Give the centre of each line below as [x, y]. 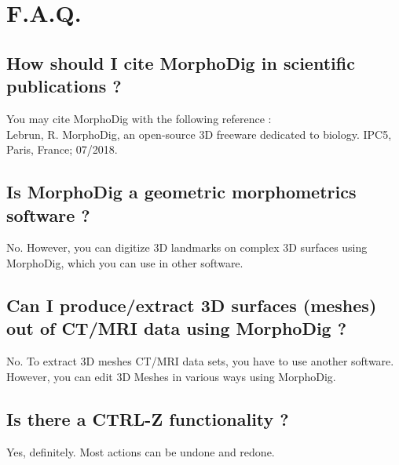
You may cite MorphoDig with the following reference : [139, 118]
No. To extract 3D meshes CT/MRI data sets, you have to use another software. [200, 361]
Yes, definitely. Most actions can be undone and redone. [141, 451]
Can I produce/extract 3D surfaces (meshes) [192, 305]
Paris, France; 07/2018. [62, 149]
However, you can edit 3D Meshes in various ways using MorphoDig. [171, 376]
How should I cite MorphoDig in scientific [181, 62]
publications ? [64, 86]
